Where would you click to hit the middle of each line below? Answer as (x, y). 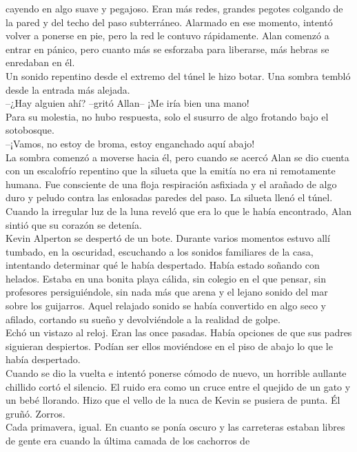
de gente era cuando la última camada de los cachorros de (128, 440)
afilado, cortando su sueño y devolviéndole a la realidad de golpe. (143, 319)
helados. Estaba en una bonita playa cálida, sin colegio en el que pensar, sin (166, 278)
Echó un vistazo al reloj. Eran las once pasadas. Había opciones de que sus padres (179, 332)
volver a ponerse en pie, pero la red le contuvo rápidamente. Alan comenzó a (167, 35)
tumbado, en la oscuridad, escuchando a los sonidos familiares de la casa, (160, 251)
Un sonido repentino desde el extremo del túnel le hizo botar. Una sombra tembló (178, 75)
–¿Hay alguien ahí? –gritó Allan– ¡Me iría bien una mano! (127, 103)
